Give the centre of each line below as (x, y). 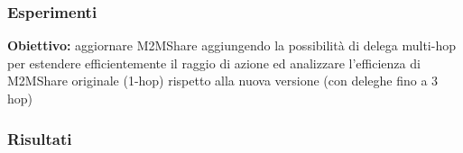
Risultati (40, 138)
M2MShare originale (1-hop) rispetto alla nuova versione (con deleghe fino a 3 (223, 81)
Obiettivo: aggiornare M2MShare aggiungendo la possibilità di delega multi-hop (231, 45)
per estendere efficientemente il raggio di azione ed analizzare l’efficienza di (214, 63)
